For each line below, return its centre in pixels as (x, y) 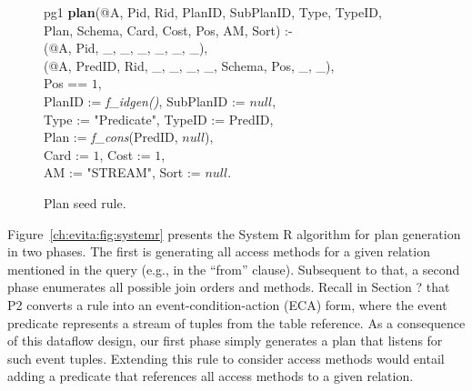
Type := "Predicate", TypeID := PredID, (159, 119)
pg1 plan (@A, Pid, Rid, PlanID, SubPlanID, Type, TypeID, (213, 12)
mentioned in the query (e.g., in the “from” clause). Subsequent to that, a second (234, 269)
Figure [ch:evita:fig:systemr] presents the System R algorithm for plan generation (234, 233)
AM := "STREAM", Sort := (122, 172)
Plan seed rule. (85, 202)
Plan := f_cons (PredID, (111, 137)
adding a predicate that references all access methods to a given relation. (211, 376)
